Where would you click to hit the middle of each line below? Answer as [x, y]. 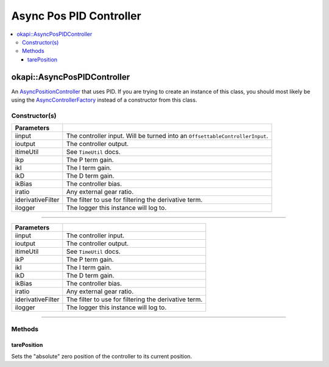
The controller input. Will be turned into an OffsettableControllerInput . [167, 136]
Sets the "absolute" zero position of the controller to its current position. [101, 356]
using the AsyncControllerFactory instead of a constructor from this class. [104, 100]
